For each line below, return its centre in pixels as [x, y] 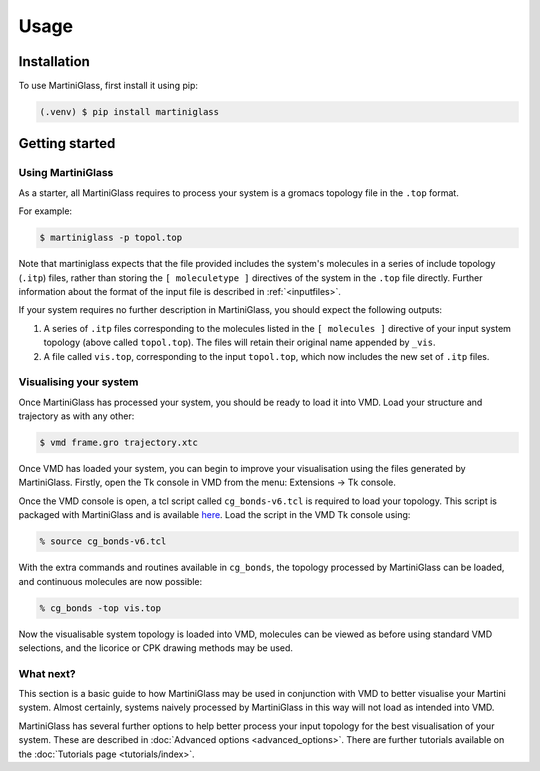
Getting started [67, 143]
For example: [45, 211]
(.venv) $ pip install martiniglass [129, 112]
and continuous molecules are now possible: [110, 581]
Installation [54, 61]
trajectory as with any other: [76, 416]
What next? [47, 673]
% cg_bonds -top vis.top [100, 608]
